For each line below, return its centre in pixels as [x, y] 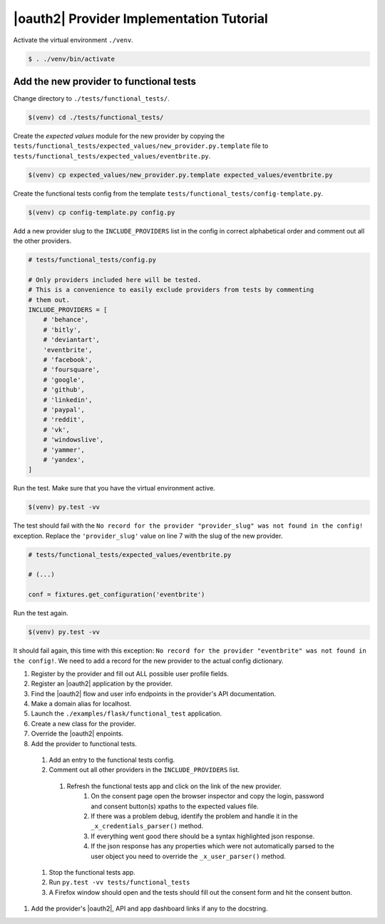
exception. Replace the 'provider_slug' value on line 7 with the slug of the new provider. [148, 536]
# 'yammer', [64, 450]
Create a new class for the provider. [83, 723]
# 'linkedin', [68, 400]
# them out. [49, 300]
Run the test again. [41, 613]
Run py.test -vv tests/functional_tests [119, 883]
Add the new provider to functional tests [104, 81]
